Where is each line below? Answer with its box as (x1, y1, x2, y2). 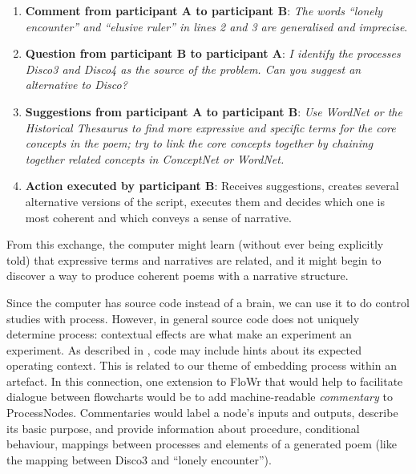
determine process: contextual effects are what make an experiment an (6, 326, 352, 342)
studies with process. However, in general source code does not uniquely (6, 310, 360, 326)
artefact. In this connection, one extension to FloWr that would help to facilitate (6, 372, 403, 389)
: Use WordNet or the (297, 103, 402, 120)
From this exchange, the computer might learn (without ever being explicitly (6, 236, 384, 253)
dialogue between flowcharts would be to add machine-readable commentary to (6, 388, 393, 405)
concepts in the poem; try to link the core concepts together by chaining (25, 135, 374, 152)
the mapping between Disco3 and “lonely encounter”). (6, 451, 272, 468)
